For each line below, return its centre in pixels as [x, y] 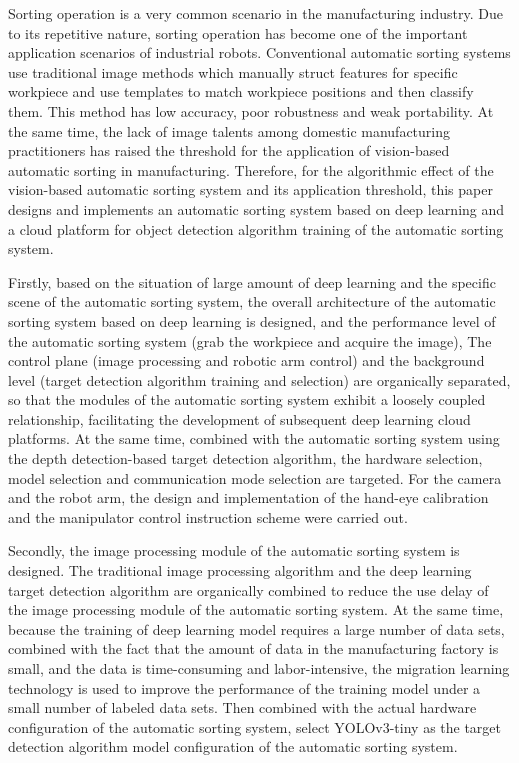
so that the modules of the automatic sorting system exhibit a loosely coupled [247, 399]
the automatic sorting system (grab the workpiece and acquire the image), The [250, 340]
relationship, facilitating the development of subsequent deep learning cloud [239, 418]
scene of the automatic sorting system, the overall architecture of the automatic [252, 301]
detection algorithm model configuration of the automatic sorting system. [233, 746]
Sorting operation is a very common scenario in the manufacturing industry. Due [255, 13]
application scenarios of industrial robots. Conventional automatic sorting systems [259, 52]
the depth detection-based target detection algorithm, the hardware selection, [245, 458]
